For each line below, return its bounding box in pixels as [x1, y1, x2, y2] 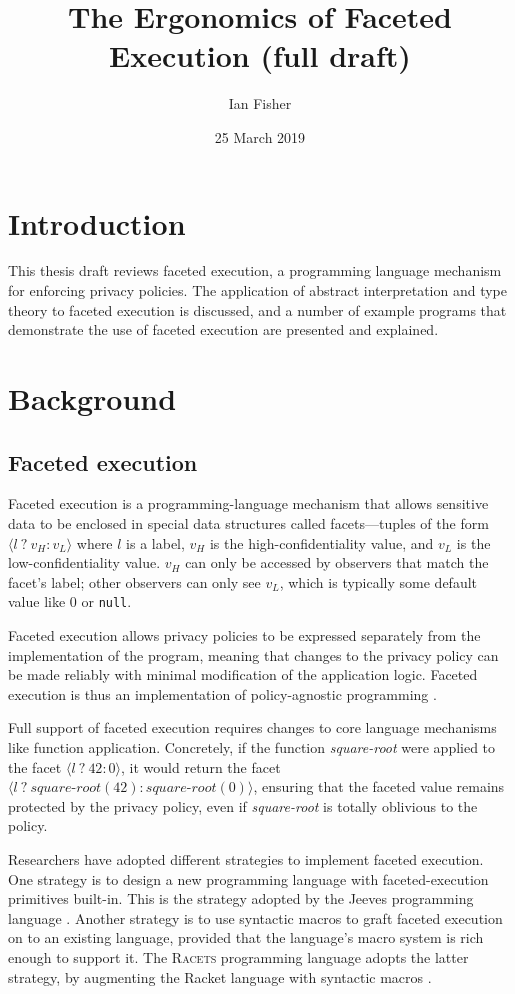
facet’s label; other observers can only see [8, 571, 261, 592]
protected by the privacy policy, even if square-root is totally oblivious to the [8, 795, 478, 816]
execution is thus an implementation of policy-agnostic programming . [8, 683, 437, 704]
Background [8, 378, 177, 418]
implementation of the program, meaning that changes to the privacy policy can [8, 644, 499, 665]
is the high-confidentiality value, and [209, 532, 434, 553]
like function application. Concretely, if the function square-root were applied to [8, 736, 496, 757]
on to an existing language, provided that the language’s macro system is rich [8, 927, 484, 948]
